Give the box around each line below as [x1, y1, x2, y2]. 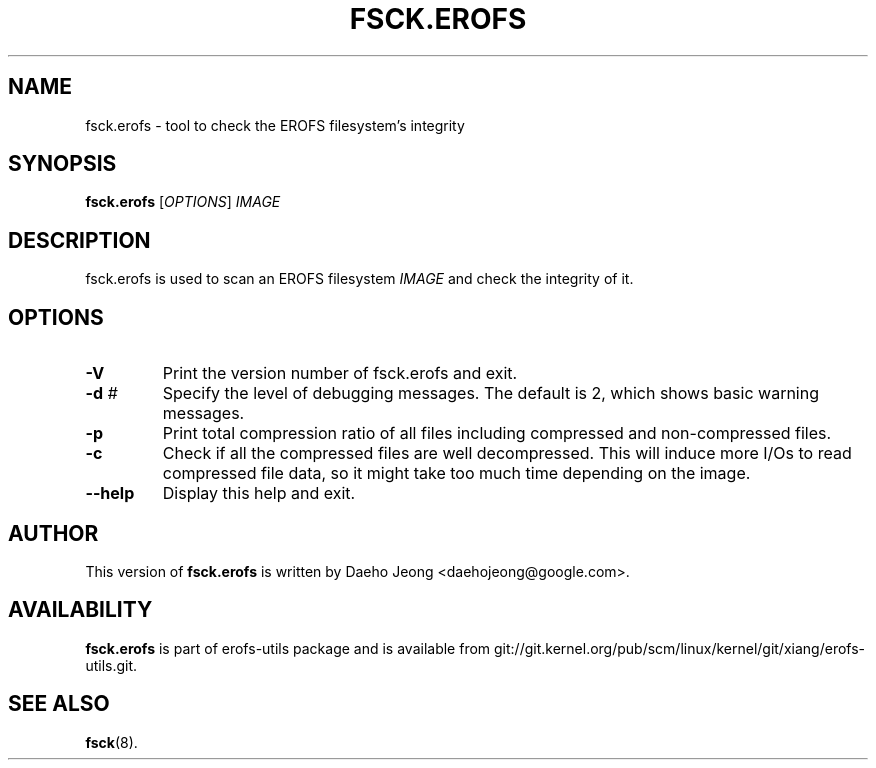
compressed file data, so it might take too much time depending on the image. [162, 463, 751, 484]
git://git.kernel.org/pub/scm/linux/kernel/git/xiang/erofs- [494, 639, 866, 657]
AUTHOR [8, 520, 99, 546]
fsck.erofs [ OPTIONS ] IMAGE [85, 193, 281, 211]
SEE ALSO [8, 691, 110, 717]
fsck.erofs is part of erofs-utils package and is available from [85, 639, 491, 657]
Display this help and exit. [162, 483, 356, 504]
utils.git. [85, 656, 138, 674]
